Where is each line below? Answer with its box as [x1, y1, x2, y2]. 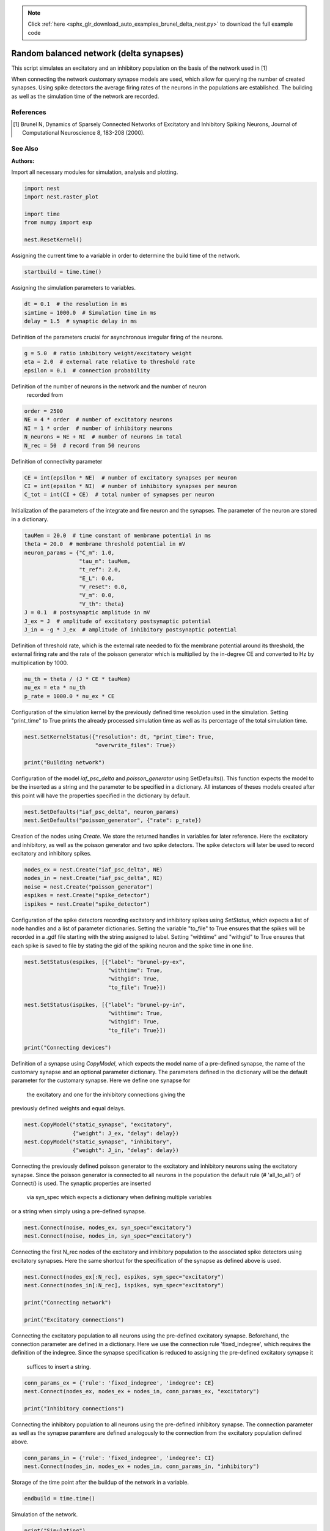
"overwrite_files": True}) [95, 742, 176, 749]
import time [24, 211, 61, 217]
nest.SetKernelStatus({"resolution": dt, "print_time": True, [24, 733, 215, 740]
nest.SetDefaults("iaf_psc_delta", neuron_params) [24, 808, 180, 815]
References [11, 108, 46, 116]
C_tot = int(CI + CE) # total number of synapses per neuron [24, 491, 215, 498]
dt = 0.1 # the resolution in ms [24, 301, 128, 307]
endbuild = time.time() [24, 1495, 96, 1502]
